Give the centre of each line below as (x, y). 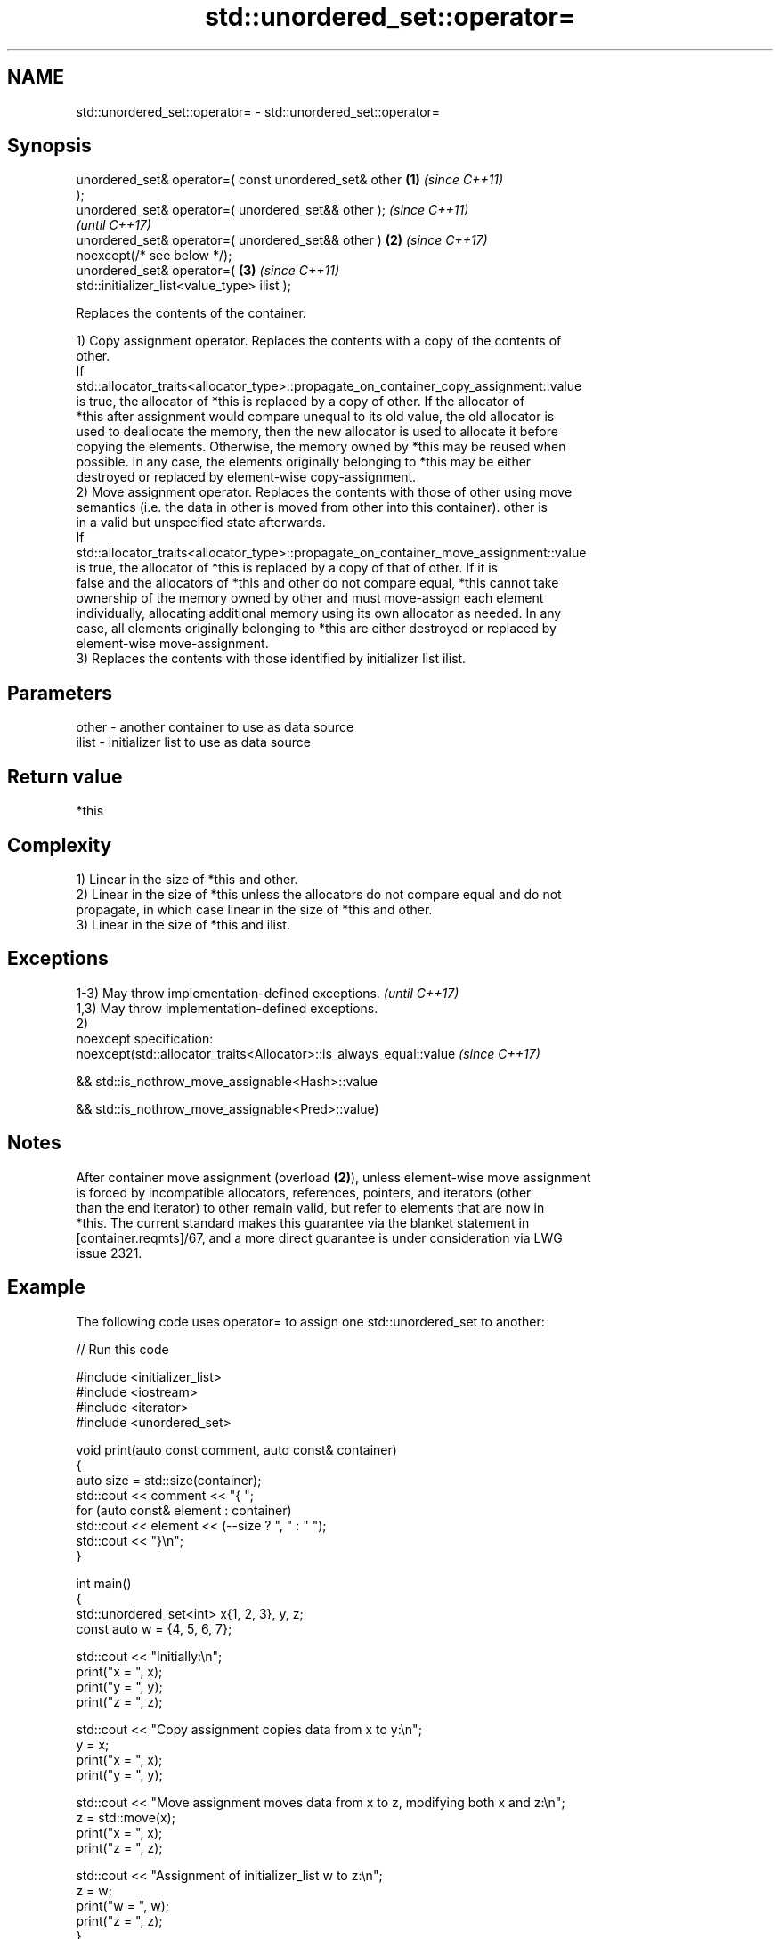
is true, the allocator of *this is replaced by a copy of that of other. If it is (287, 568)
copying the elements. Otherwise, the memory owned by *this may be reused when (321, 447)
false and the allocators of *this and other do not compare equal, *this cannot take (317, 583)
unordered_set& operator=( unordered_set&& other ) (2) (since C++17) (282, 240)
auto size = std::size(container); (169, 1480)
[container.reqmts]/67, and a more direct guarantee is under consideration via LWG (319, 1237)
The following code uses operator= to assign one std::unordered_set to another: (310, 1321)
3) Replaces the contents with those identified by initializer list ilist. (271, 659)
